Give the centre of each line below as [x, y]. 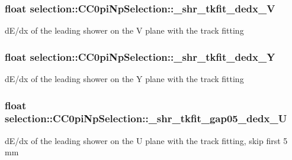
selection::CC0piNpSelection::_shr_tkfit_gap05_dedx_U [146, 118]
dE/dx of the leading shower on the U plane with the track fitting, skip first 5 [146, 140]
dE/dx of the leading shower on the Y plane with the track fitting [124, 79]
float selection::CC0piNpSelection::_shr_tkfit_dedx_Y [140, 56]
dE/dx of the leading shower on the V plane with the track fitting [124, 30]
